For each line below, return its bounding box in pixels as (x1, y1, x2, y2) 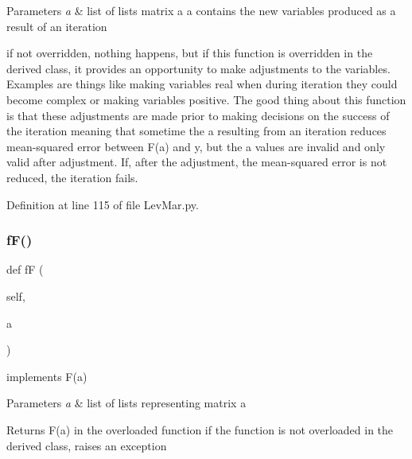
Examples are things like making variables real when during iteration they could (6, 76, 398, 92)
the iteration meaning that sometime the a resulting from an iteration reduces (6, 123, 387, 139)
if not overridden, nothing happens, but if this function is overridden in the (6, 45, 373, 61)
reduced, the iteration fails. (6, 169, 138, 185)
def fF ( (6, 261, 44, 278)
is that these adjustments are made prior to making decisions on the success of (6, 107, 390, 123)
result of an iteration (6, 18, 107, 34)
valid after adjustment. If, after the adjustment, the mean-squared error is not (6, 154, 387, 170)
